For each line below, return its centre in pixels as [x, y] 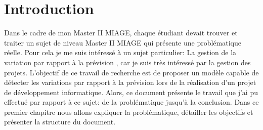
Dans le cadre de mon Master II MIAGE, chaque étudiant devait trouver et [121, 33]
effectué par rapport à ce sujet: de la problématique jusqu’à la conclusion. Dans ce [131, 102]
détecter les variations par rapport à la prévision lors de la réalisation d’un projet [130, 82]
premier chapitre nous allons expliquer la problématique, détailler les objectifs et [129, 112]
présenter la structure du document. [60, 122]
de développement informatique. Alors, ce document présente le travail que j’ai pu [131, 92]
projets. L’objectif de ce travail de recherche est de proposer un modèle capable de [131, 72]
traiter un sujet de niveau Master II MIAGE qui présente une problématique [123, 42]
